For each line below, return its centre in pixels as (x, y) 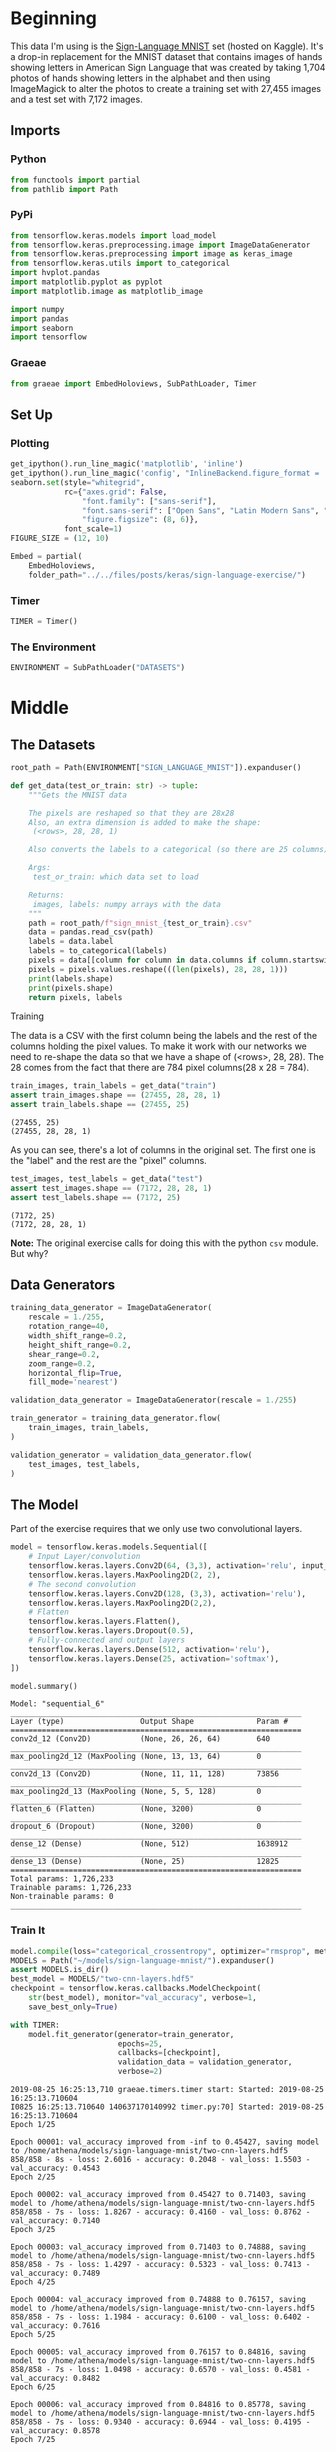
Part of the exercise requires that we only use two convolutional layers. (156, 1529)
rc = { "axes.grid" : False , (115, 492)
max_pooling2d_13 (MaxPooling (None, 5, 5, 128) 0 (136, 1792)
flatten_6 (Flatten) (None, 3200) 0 (136, 1809)
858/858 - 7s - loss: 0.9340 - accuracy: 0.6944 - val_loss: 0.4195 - (160, 2422)
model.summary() (44, 1686)
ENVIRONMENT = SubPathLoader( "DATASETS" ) (98, 668)
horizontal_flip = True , (75, 1373)
